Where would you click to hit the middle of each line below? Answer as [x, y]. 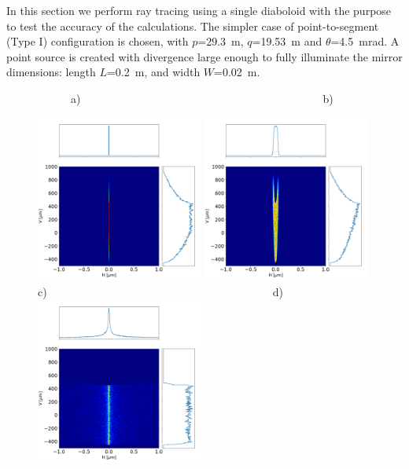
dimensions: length [51, 72]
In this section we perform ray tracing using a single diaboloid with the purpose [199, 10]
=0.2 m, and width [153, 72]
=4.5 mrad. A [365, 41]
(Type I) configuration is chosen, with [98, 41]
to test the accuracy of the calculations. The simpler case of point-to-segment [193, 26]
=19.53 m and [287, 41]
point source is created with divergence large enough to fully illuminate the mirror [204, 56]
